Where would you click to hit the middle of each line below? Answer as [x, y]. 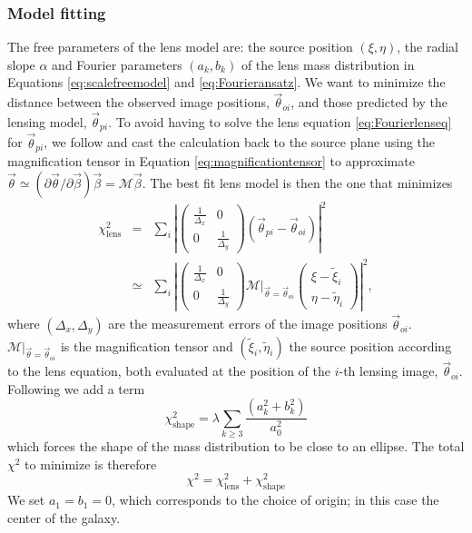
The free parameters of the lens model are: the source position [180, 47]
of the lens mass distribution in [328, 64]
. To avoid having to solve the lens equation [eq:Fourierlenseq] [280, 122]
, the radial [428, 47]
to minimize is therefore [91, 464]
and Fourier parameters [117, 64]
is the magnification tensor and [147, 345]
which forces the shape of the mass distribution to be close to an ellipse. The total [236, 446]
